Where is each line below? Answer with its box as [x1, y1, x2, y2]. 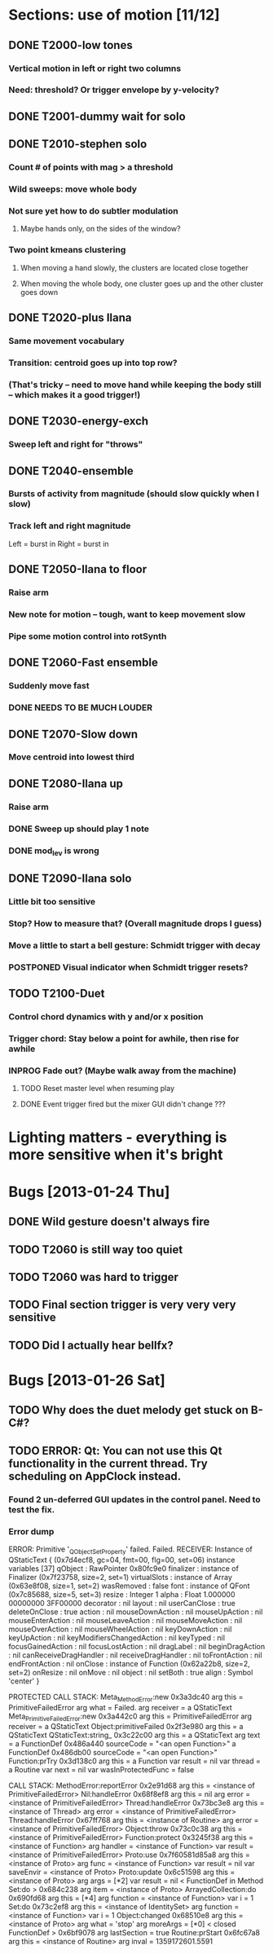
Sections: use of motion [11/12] [8, 6, 220, 24]
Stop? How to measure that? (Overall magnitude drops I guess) [8, 918, 262, 930]
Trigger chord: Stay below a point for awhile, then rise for [8, 1033, 240, 1045]
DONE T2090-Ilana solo [8, 872, 132, 886]
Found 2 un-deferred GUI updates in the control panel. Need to [8, 1494, 261, 1505]
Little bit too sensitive [8, 896, 96, 908]
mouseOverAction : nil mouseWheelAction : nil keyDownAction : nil [8, 1624, 232, 1634]
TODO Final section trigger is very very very [8, 1298, 236, 1312]
